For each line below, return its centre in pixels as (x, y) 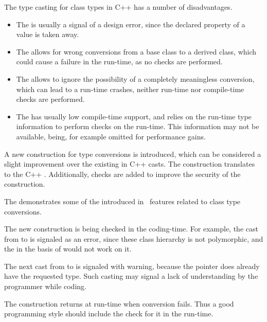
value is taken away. (48, 34)
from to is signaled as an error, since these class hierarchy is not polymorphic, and (134, 238)
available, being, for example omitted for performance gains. (111, 136)
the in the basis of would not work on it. (68, 249)
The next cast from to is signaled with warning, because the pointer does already (132, 266)
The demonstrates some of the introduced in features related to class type (122, 201)
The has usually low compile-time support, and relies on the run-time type (134, 116)
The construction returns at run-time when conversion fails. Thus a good (119, 303)
